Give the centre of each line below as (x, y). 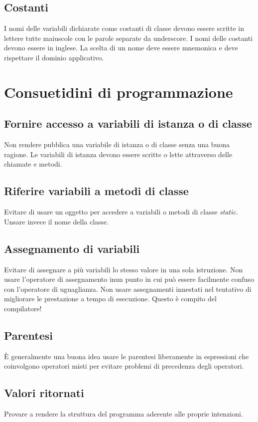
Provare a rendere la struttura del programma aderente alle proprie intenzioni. (124, 414)
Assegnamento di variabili (72, 248)
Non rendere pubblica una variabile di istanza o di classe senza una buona (117, 144)
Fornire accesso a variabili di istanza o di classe (128, 123)
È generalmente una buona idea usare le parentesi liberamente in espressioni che (127, 356)
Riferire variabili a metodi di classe (96, 191)
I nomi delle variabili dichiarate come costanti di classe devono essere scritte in (124, 28)
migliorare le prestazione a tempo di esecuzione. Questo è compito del (110, 299)
